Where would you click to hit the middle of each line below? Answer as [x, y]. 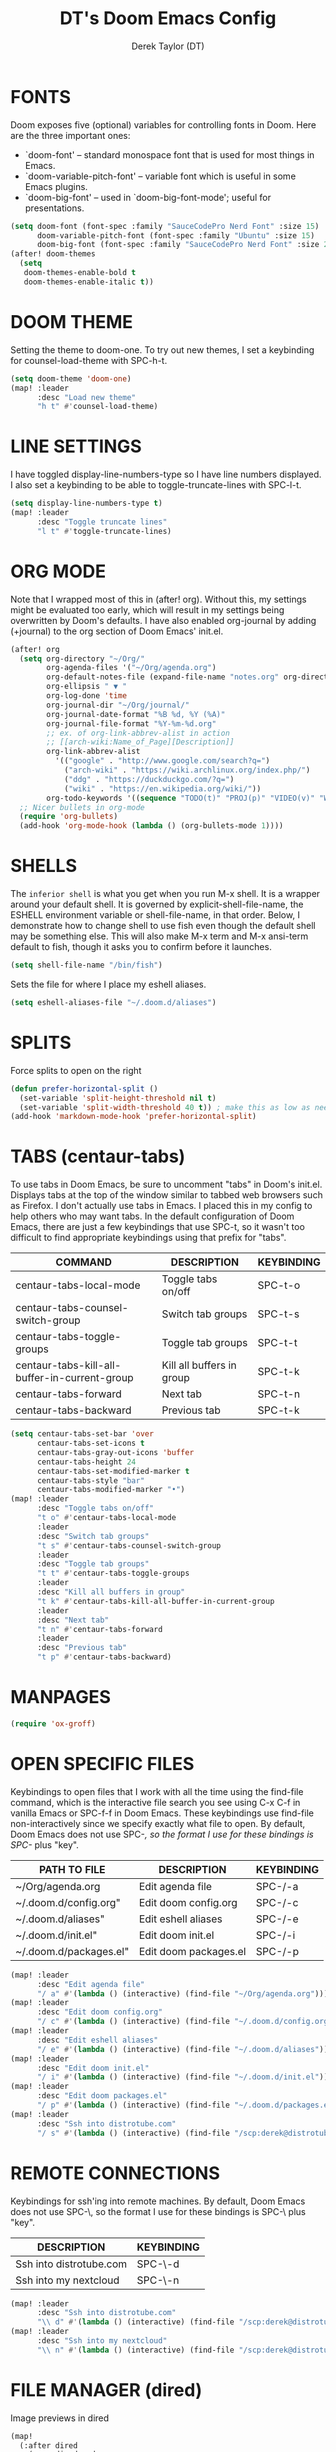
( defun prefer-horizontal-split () [84, 1088]
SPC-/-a [277, 1886]
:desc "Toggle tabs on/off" [95, 1508]
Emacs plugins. [56, 186]
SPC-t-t [277, 1343]
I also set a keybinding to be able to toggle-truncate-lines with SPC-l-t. [156, 485]
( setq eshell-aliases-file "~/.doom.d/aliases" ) [113, 1002]
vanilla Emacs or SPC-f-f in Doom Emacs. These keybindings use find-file [162, 1813]
